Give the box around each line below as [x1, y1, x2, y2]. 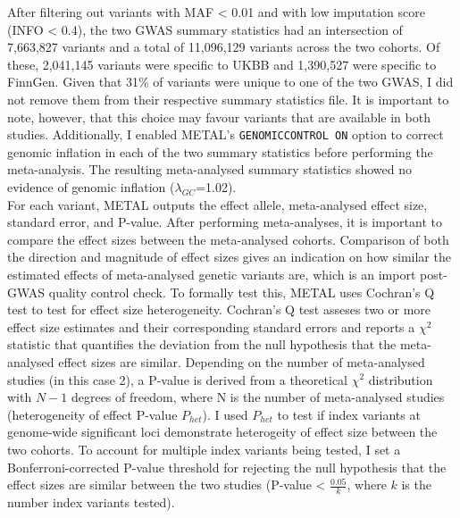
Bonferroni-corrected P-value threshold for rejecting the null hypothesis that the [7, 457, 447, 476]
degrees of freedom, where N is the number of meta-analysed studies [71, 388, 445, 406]
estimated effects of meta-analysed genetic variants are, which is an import [7, 264, 416, 283]
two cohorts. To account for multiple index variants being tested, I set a [7, 439, 401, 458]
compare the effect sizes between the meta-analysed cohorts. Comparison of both [7, 230, 449, 248]
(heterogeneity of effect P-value [7, 405, 178, 423]
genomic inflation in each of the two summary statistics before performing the [7, 142, 433, 161]
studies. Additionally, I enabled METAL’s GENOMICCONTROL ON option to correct [7, 125, 444, 144]
